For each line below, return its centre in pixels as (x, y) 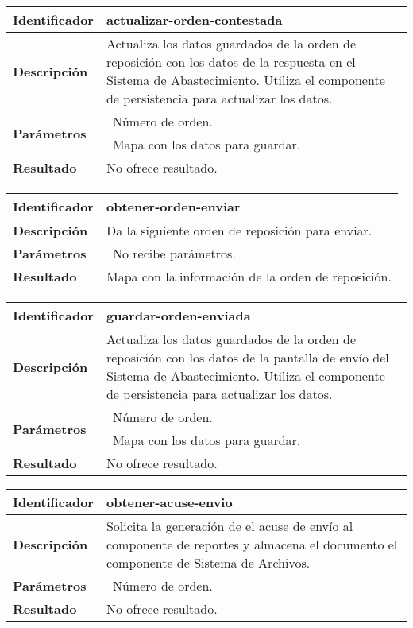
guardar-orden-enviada (178, 315)
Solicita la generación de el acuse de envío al (230, 526)
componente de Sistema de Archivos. (208, 562)
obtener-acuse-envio (169, 502)
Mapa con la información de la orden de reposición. (249, 276)
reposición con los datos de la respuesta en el (231, 62)
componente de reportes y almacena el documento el (252, 544)
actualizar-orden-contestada (194, 19)
